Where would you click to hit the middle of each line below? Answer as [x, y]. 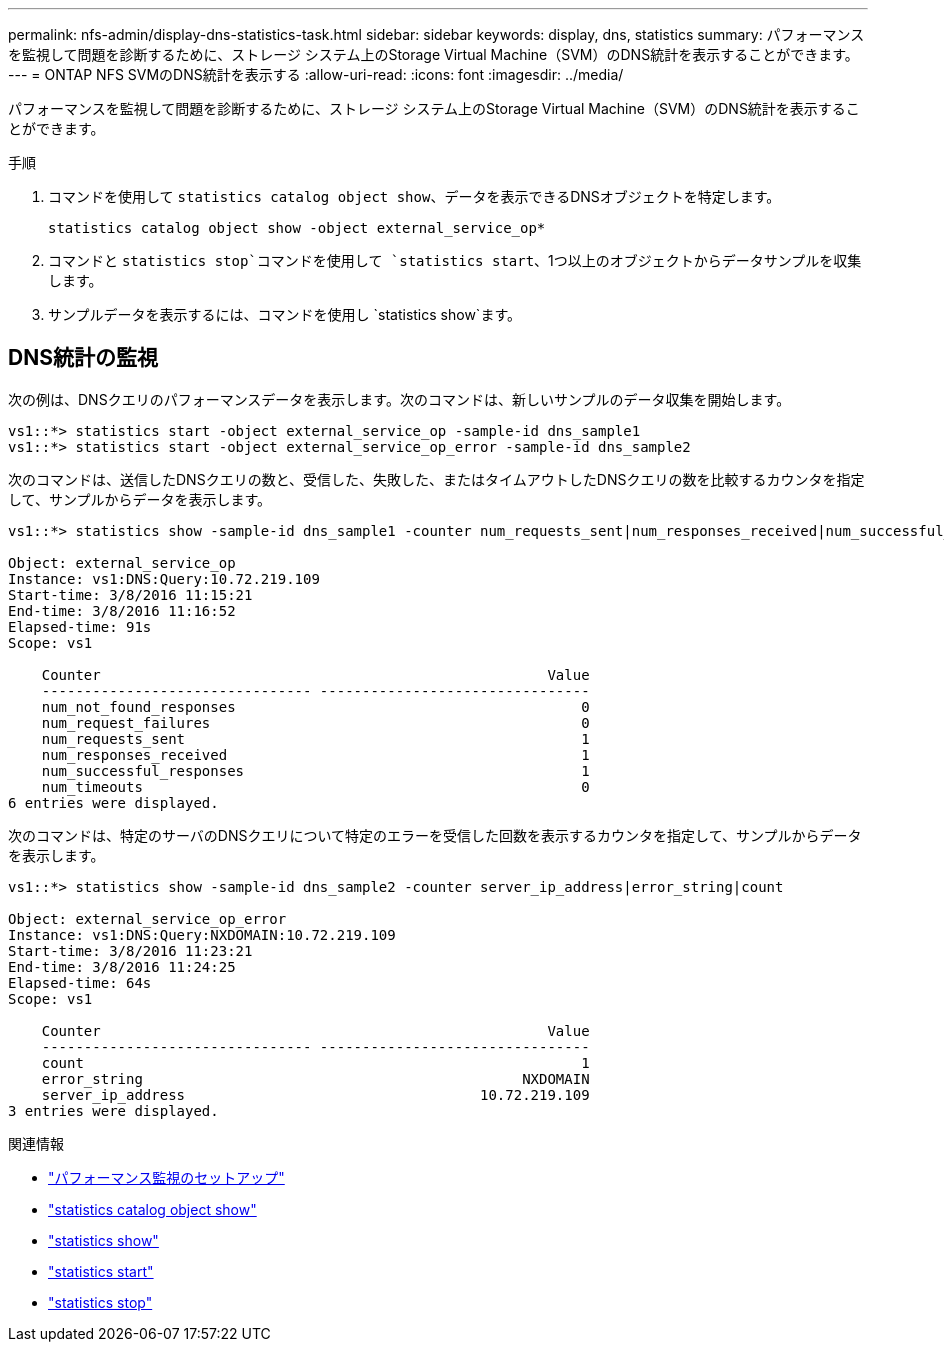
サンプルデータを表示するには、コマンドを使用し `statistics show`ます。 [284, 314]
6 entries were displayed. [113, 802]
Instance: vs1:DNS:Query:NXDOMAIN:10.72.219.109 [202, 934]
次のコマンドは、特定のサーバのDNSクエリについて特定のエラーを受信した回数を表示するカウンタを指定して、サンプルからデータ [435, 835]
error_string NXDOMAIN [315, 1078]
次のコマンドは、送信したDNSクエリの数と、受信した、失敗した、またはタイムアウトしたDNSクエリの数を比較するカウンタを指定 [436, 479]
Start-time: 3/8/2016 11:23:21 [130, 950]
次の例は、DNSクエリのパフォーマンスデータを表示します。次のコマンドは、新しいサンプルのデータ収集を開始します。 [399, 399]
